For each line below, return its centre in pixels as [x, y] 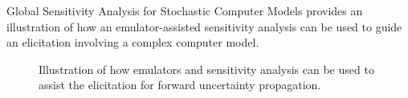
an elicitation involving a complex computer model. [133, 42]
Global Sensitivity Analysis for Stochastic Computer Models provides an [185, 10]
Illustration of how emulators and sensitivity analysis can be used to [206, 69]
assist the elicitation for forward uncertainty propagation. [180, 85]
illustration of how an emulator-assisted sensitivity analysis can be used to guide [204, 26]
